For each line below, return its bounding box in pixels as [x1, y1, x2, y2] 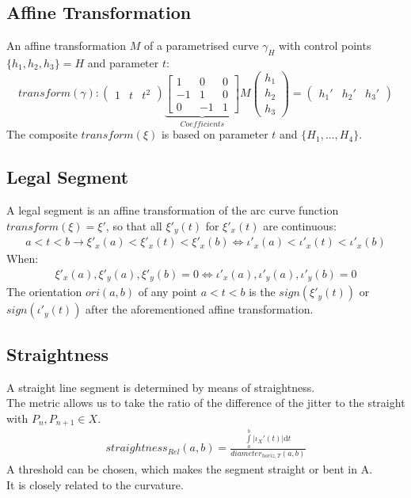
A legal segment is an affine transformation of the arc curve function [6, 202, 339, 219]
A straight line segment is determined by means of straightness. [6, 378, 315, 395]
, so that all [105, 217, 162, 234]
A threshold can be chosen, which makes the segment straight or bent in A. [6, 461, 373, 477]
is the [249, 283, 276, 300]
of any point [138, 283, 198, 300]
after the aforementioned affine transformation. [86, 301, 314, 317]
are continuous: [263, 217, 337, 234]
